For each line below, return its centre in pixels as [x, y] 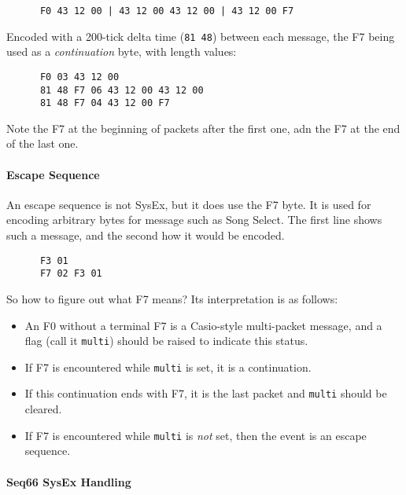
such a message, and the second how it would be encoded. [146, 235]
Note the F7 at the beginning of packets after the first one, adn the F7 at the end [203, 128]
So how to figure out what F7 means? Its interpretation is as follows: [172, 298]
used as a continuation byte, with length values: [122, 51]
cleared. [43, 409]
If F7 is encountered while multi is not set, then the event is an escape [196, 435]
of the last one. [42, 143]
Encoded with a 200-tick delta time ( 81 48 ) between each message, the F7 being [201, 36]
